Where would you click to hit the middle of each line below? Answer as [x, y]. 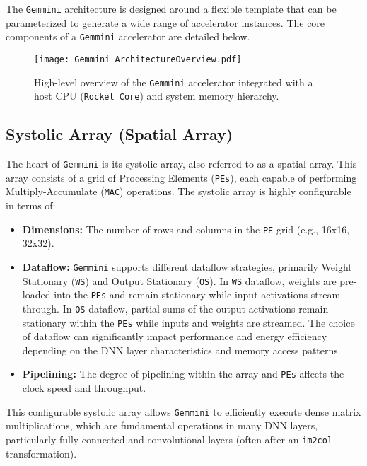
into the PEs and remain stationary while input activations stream [197, 295]
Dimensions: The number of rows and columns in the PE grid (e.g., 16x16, [186, 229]
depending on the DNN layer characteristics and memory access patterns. [181, 350]
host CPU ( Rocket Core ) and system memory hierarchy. [157, 96]
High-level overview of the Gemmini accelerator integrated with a [174, 82]
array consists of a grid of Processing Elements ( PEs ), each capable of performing [181, 177]
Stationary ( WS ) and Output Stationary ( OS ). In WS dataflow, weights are [179, 280]
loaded [36, 295]
